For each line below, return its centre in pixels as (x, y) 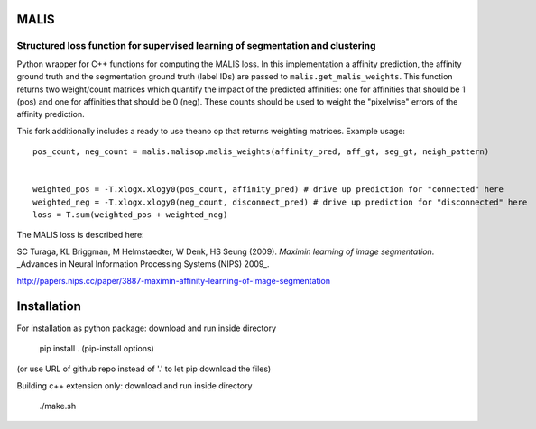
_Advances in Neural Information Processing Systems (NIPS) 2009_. (143, 264)
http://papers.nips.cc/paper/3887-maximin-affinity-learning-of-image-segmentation (174, 280)
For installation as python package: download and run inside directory (147, 328)
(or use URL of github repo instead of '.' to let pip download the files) (144, 369)
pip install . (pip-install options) (97, 348)
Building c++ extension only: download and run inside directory (134, 385)
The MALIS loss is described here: (80, 235)
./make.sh (58, 406)
